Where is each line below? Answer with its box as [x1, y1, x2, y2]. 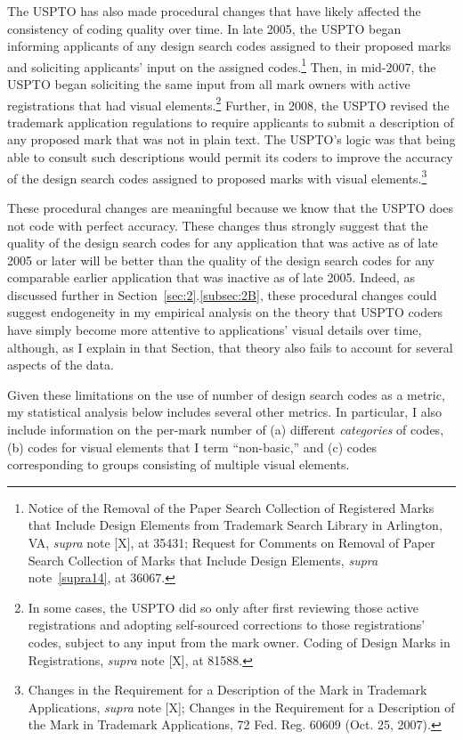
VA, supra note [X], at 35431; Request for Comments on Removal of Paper [28, 533, 435, 551]
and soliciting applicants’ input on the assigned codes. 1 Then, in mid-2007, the [7, 54, 436, 76]
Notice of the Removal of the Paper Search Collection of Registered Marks [28, 498, 435, 516]
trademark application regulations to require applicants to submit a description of [7, 112, 454, 131]
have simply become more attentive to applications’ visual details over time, [7, 321, 422, 339]
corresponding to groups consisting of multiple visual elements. [7, 455, 350, 474]
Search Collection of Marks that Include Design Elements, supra [28, 550, 378, 569]
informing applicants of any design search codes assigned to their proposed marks [7, 37, 451, 55]
